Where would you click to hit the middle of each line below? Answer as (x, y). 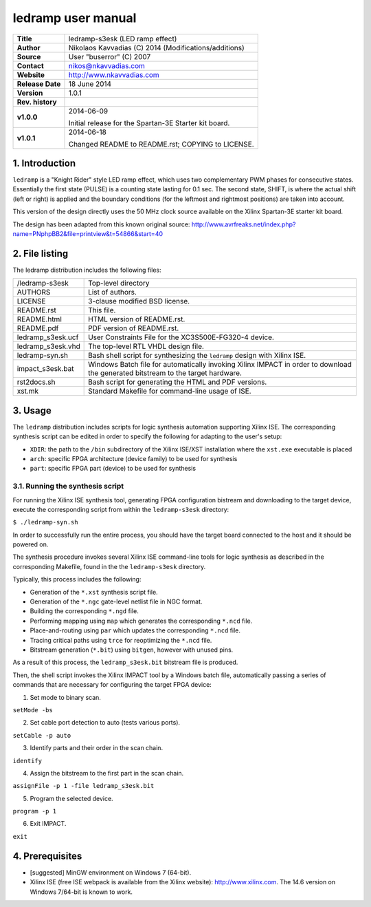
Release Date (39, 84)
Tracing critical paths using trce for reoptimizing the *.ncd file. (121, 640)
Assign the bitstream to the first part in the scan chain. (107, 773)
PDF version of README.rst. (134, 328)
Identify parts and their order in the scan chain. (97, 748)
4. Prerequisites (47, 856)
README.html (39, 319)
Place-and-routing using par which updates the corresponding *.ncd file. (135, 630)
